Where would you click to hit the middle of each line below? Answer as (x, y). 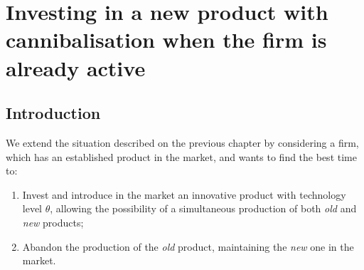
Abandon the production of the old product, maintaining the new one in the (188, 246)
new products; (53, 222)
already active (76, 67)
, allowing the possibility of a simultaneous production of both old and (203, 208)
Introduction (53, 113)
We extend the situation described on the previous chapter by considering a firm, (182, 142)
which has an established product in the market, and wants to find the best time (181, 156)
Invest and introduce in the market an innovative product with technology (184, 194)
